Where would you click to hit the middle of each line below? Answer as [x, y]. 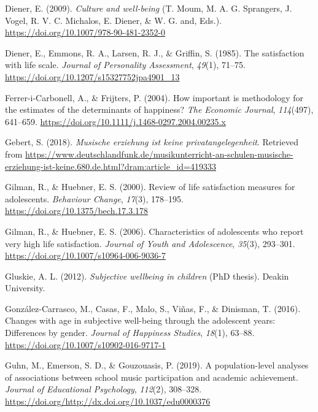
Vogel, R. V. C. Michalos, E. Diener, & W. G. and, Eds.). [114, 20]
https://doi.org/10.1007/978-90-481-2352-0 [85, 32]
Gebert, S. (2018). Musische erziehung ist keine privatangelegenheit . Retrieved [152, 142]
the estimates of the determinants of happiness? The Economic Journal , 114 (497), [159, 109]
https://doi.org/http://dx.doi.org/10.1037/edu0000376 [108, 401]
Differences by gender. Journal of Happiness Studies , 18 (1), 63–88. [130, 333]
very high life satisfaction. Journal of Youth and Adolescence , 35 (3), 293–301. [150, 243]
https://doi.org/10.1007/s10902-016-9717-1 [85, 344]
